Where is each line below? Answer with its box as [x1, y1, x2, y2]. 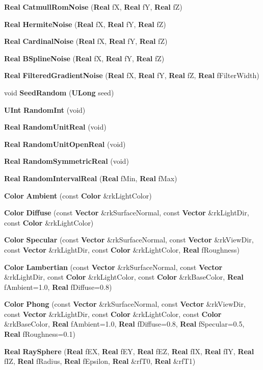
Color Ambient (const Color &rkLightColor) [4, 190, 152, 201]
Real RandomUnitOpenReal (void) [4, 138, 126, 149]
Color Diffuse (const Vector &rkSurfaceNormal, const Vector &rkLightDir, [4, 207, 249, 218]
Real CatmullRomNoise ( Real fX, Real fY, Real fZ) [4, 2, 182, 12]
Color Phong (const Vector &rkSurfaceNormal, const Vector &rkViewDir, [4, 299, 246, 309]
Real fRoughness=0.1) [4, 329, 75, 339]
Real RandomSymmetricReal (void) [4, 156, 129, 166]
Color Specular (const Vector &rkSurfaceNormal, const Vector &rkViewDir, [4, 234, 254, 245]
